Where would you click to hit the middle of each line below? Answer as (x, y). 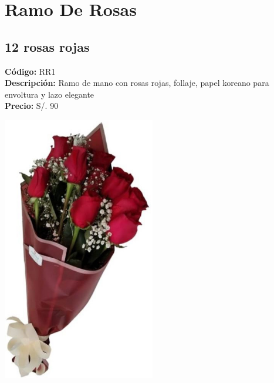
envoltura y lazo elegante (50, 94)
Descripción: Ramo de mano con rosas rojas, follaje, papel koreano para (137, 83)
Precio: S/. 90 (32, 106)
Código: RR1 (30, 71)
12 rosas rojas (47, 46)
